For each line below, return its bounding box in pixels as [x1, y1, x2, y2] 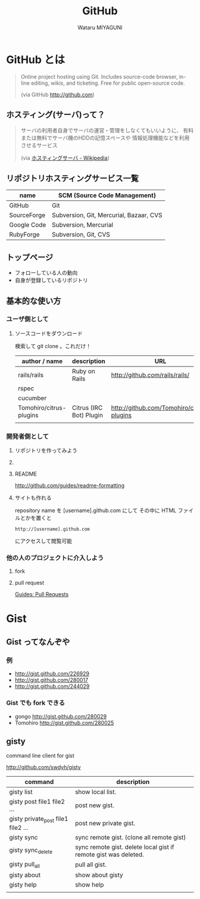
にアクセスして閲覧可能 [14, 538, 73, 545]
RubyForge [9, 231, 40, 239]
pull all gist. [75, 860, 107, 869]
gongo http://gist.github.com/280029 [14, 712, 107, 720]
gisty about [9, 870, 41, 879]
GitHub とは [6, 52, 65, 66]
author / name [21, 356, 63, 365]
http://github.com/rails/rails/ [111, 371, 190, 379]
